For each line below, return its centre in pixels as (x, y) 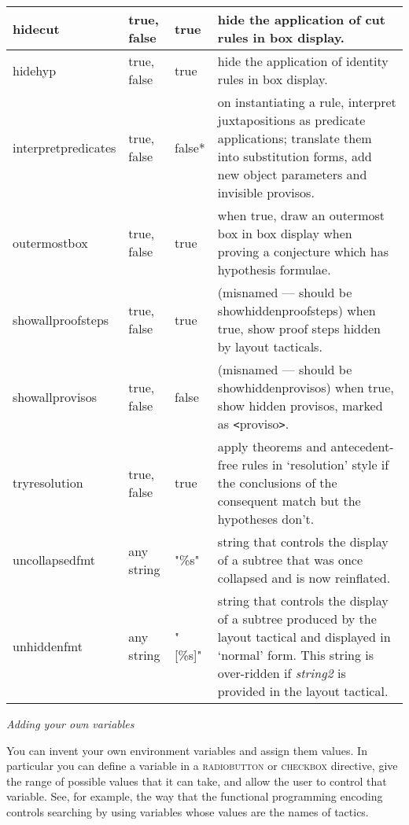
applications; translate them (295, 138)
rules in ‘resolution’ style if (315, 464)
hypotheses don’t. (266, 519)
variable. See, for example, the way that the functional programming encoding (195, 796)
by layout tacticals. (270, 346)
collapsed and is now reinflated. (304, 578)
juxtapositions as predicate (291, 120)
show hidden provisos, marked (300, 405)
